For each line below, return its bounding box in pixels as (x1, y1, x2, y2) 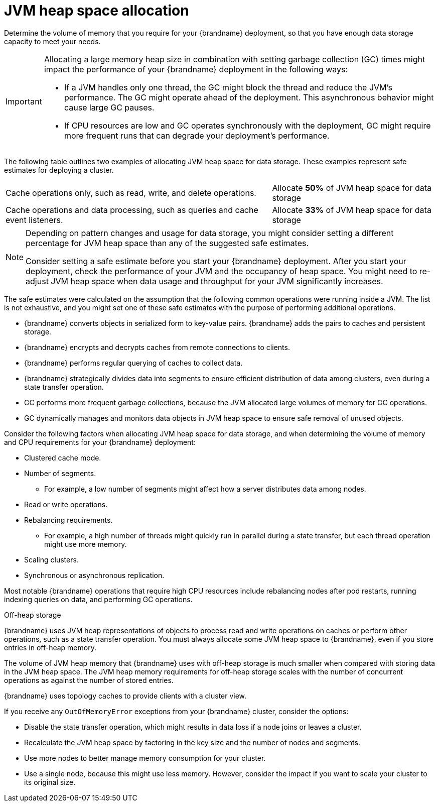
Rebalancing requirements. (24, 515, 113, 524)
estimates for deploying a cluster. (4, 165, 114, 174)
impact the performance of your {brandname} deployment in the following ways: (44, 64, 348, 74)
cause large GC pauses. (64, 102, 155, 112)
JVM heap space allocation (4, 2, 189, 19)
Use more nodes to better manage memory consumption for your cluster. (24, 753, 266, 762)
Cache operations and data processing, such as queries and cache (6, 204, 258, 215)
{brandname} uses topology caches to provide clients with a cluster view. (4, 691, 247, 700)
